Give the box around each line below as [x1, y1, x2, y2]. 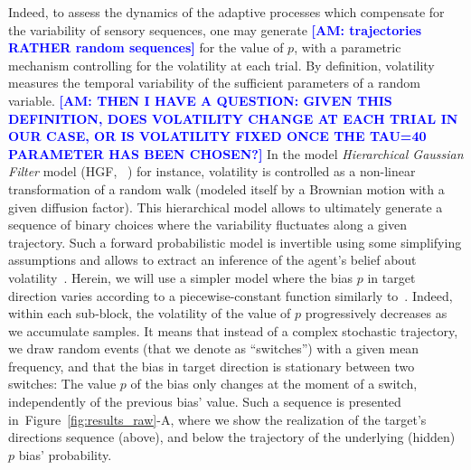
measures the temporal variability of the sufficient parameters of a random [8, 73, 420, 92]
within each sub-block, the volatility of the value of [8, 304, 291, 323]
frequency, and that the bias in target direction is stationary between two [8, 356, 415, 375]
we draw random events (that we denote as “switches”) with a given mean [8, 339, 419, 358]
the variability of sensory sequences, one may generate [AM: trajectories [8, 20, 422, 39]
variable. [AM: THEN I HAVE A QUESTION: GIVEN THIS [8, 90, 392, 109]
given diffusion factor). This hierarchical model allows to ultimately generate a [8, 197, 443, 216]
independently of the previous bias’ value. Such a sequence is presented [8, 392, 401, 411]
